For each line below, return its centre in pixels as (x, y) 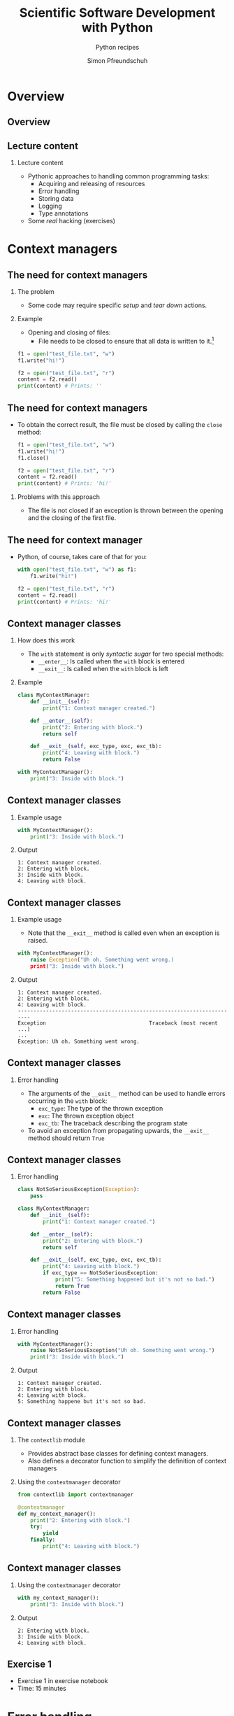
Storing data (56, 199)
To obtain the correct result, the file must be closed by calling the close (120, 424)
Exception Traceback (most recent (117, 1023)
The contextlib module (51, 1440)
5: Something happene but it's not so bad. (82, 1402)
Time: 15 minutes (42, 1689)
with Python (117, 28)
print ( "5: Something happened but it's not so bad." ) (135, 1280)
